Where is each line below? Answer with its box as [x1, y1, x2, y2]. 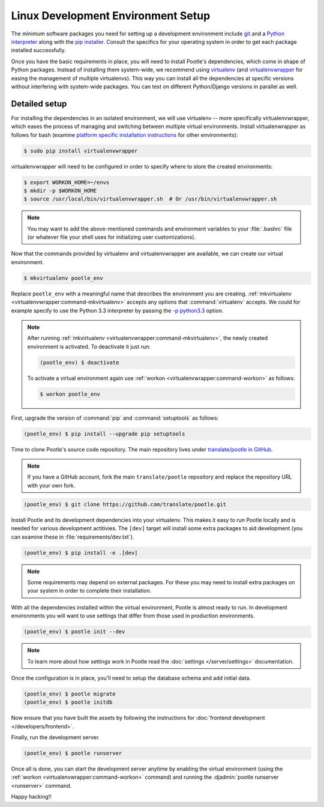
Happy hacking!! [11, 793, 52, 800]
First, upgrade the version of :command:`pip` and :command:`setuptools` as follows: [11, 414, 219, 422]
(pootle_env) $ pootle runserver [23, 750, 122, 757]
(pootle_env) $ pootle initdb [23, 699, 113, 706]
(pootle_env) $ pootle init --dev [23, 628, 125, 635]
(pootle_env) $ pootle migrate [23, 691, 116, 697]
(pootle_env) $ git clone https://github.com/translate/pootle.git [23, 501, 227, 507]
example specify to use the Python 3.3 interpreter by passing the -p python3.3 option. [11, 307, 224, 314]
